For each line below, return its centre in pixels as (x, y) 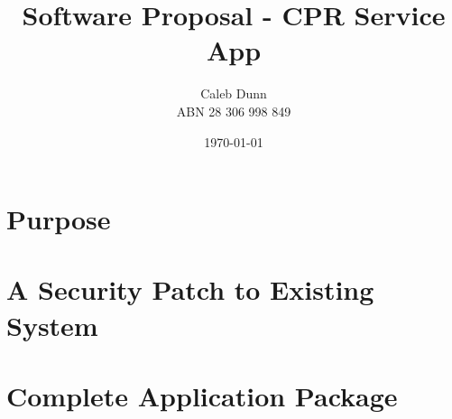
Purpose (59, 219)
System (52, 325)
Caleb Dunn (234, 93)
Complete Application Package (202, 396)
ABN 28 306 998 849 (234, 111)
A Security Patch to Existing (190, 289)
